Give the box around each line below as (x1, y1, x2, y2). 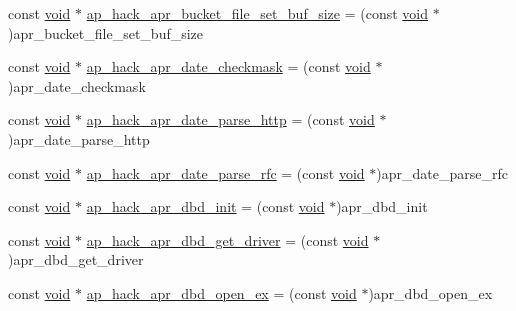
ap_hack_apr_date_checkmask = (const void (86, 56, 371, 77)
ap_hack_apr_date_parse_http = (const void (86, 109, 375, 130)
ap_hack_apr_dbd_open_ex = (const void (86, 282, 357, 303)
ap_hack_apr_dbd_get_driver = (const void (86, 229, 369, 250)
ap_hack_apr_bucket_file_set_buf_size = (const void (86, 3, 429, 23)
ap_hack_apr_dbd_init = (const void (86, 196, 325, 217)
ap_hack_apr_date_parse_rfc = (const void (86, 162, 365, 183)
